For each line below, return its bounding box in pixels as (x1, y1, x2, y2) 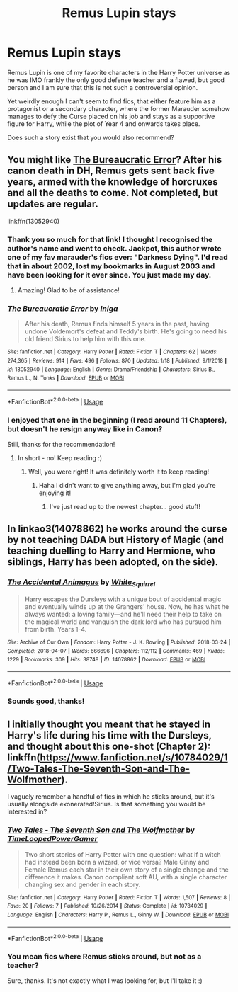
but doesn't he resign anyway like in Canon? (7, 423, 163, 433)
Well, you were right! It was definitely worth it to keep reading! (28, 467, 210, 476)
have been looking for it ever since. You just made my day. (7, 270, 212, 280)
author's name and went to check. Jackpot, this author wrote (7, 243, 222, 253)
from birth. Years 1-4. (24, 625, 87, 633)
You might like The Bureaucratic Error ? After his (7, 154, 222, 166)
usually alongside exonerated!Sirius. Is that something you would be (7, 800, 206, 809)
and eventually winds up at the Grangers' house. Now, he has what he (24, 602, 229, 610)
